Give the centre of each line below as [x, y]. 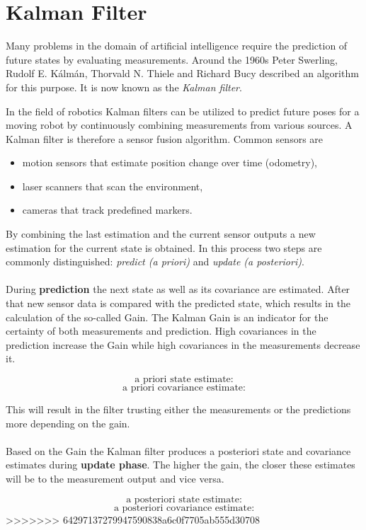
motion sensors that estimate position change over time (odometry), [170, 162]
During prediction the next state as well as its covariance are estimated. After [178, 289]
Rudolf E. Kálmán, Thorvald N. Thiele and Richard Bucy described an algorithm [182, 73]
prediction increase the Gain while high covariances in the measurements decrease [183, 344]
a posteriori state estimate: [184, 499]
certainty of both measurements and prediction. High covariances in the [161, 331]
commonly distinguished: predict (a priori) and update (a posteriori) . [155, 261]
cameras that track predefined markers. [107, 210]
